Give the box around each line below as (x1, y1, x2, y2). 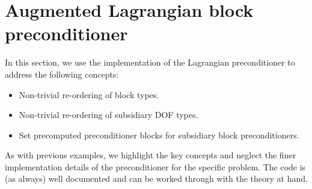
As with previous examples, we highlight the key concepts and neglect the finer (5, 149, 296, 161)
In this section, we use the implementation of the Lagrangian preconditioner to (5, 56, 295, 69)
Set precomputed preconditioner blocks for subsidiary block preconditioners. (19, 128, 299, 141)
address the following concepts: (5, 67, 119, 80)
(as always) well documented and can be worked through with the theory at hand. (5, 172, 308, 185)
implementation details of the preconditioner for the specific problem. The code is (5, 160, 306, 173)
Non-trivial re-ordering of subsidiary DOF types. (19, 108, 198, 121)
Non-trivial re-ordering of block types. (19, 88, 159, 101)
